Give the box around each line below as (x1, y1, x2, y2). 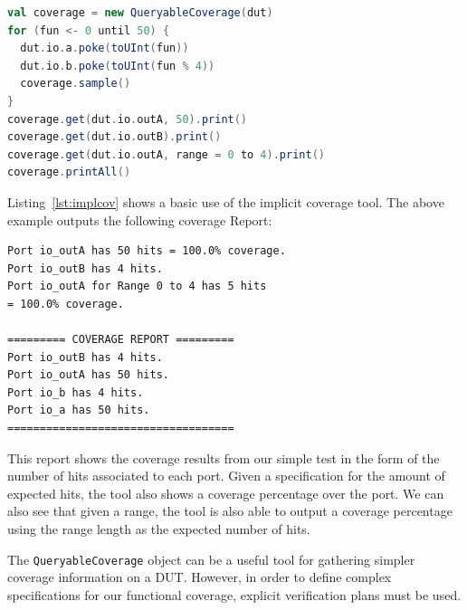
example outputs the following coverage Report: (7, 210, 272, 229)
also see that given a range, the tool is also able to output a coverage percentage (7, 501, 453, 520)
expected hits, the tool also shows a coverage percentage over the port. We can (7, 483, 444, 502)
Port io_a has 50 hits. (7, 404, 150, 417)
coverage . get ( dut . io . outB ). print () (7, 130, 222, 144)
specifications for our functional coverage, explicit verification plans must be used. (7, 585, 462, 604)
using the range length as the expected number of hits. (7, 519, 310, 539)
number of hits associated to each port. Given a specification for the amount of (7, 466, 445, 485)
